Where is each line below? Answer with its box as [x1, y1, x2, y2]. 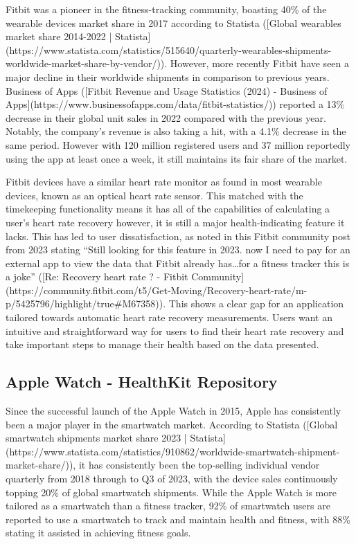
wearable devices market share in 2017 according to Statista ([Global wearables [6, 15, 341, 30]
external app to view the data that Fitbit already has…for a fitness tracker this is [6, 255, 350, 270]
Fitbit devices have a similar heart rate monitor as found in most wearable [6, 174, 322, 189]
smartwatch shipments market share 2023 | [6, 430, 187, 445]
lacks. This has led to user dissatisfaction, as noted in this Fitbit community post [6, 228, 350, 243]
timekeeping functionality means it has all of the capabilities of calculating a [6, 201, 330, 216]
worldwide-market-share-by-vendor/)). [6, 56, 168, 71]
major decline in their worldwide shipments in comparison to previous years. [6, 69, 330, 84]
